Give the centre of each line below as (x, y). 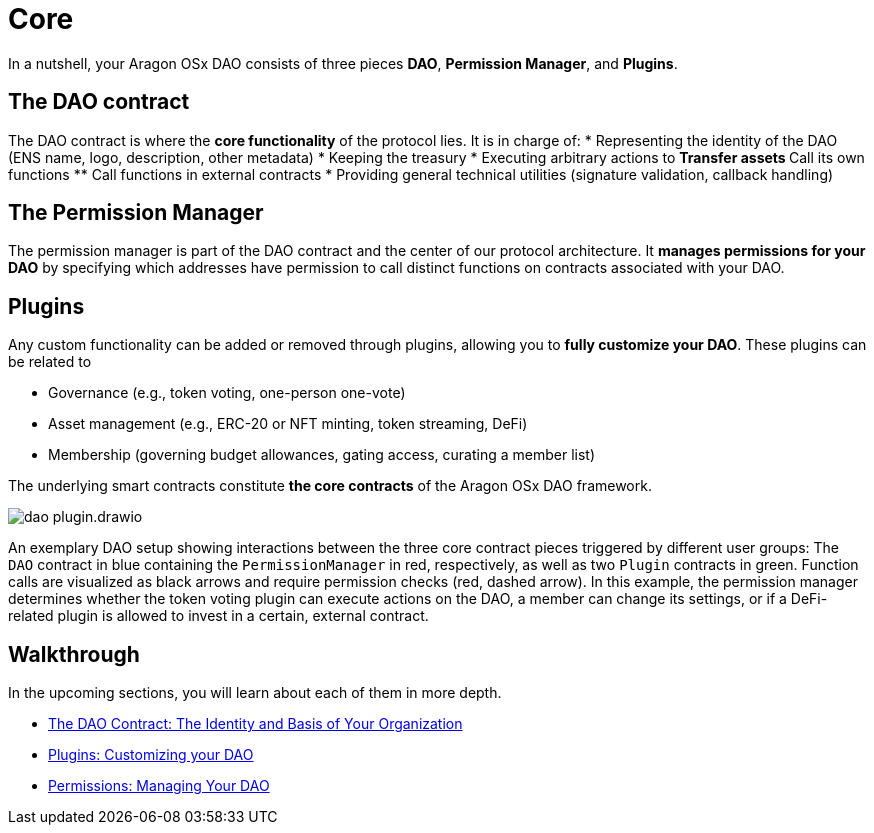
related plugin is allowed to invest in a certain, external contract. (218, 616)
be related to (50, 362)
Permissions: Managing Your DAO (159, 786)
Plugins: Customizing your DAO (151, 755)
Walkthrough (74, 654)
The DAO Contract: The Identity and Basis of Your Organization (255, 724)
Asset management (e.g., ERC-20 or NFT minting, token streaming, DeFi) (288, 424)
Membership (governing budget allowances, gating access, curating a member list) (322, 455)
